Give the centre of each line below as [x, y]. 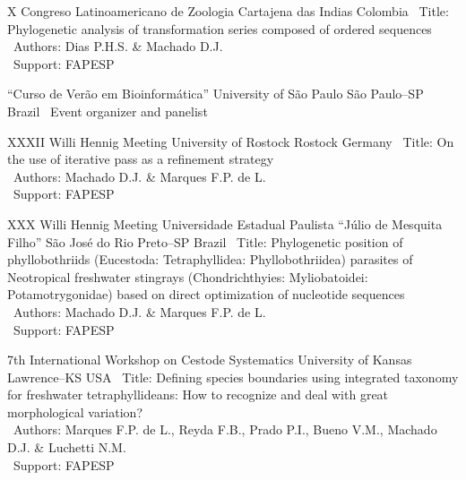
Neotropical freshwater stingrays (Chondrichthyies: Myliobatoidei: [188, 276]
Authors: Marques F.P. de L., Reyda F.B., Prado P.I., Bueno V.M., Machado [225, 429]
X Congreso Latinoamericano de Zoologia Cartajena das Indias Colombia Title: [228, 11]
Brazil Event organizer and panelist [108, 111]
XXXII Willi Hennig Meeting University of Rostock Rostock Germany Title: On [231, 141]
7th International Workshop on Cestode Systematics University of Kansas [210, 360]
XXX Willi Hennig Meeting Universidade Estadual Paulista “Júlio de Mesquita [225, 223]
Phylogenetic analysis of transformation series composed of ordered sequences [220, 28]
